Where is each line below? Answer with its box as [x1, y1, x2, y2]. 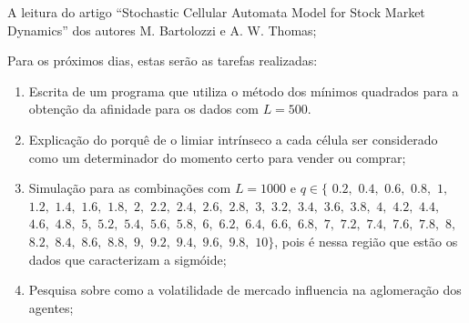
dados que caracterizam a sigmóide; [28, 249, 227, 268]
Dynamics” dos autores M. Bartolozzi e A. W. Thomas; [7, 20, 317, 39]
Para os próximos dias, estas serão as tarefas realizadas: [7, 51, 318, 70]
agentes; [28, 298, 74, 317]
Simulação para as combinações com [28, 178, 231, 197]
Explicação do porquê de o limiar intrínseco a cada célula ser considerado [28, 129, 438, 148]
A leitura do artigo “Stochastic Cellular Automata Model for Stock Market [7, 3, 425, 21]
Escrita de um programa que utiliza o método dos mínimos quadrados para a [28, 81, 459, 100]
